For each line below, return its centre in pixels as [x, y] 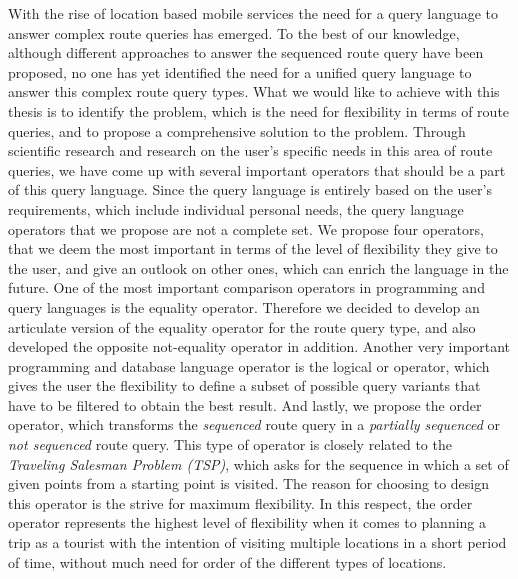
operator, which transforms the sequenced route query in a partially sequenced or [254, 424]
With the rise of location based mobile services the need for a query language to [253, 13]
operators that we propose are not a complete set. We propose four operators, [246, 228]
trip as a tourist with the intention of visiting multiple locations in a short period [257, 542]
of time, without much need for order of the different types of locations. [227, 561]
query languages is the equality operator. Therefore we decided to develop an [244, 306]
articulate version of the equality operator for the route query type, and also [242, 326]
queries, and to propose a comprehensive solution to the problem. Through [237, 130]
